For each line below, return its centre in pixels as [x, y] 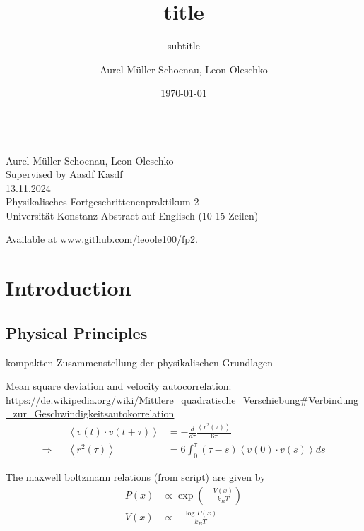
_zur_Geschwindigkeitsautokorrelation [90, 413]
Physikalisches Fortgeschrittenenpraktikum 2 [102, 202]
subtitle [184, 46]
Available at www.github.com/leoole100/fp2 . [102, 239]
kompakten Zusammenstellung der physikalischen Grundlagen [140, 362]
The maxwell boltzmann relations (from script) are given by [136, 477]
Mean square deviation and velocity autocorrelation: [119, 386]
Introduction [69, 288]
